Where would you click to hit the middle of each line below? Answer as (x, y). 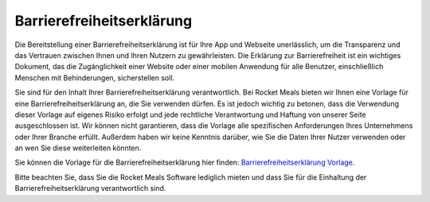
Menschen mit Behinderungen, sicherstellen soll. (95, 78)
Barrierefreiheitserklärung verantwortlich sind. (90, 188)
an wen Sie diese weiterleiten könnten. (78, 148)
